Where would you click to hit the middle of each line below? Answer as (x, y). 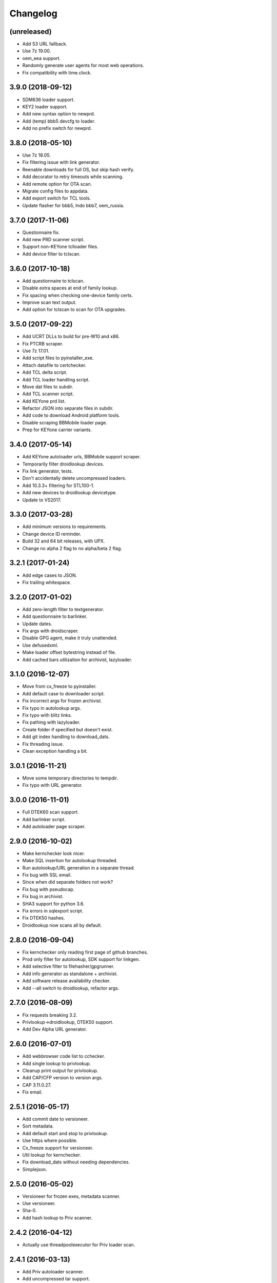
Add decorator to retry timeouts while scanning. (73, 177)
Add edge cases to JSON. (50, 575)
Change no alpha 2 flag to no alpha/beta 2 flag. (72, 548)
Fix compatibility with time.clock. (57, 72)
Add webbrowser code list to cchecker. (64, 1056)
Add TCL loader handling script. (56, 379)
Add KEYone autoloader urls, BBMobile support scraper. (82, 457)
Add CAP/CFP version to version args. (63, 1078)
